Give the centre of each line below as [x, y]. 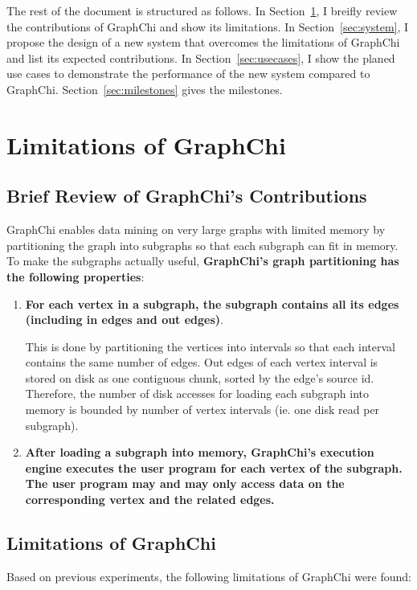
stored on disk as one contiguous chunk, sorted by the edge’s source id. [200, 377]
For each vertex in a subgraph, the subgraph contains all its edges [212, 303]
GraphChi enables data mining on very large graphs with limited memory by [196, 229]
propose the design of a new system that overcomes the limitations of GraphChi [203, 42]
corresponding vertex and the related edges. [150, 500]
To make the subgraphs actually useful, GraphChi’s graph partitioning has [203, 261]
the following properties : [76, 276]
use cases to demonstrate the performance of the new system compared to [188, 74]
